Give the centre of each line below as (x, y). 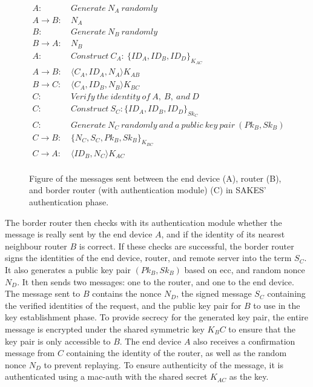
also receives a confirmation (244, 341)
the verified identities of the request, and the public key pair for (123, 305)
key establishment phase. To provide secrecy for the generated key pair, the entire (157, 317)
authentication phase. (69, 202)
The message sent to (43, 293)
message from (30, 353)
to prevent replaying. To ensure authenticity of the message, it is (164, 364)
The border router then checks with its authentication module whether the (143, 222)
